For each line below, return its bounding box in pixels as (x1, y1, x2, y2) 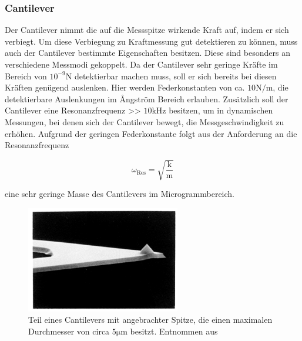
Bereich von (5, 69, 47, 82)
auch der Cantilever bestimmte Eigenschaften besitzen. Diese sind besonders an (5, 46, 290, 59)
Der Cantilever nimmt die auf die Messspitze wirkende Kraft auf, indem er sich (5, 24, 289, 36)
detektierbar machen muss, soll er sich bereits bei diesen (74, 69, 277, 82)
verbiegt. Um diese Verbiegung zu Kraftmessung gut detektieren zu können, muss (5, 35, 298, 47)
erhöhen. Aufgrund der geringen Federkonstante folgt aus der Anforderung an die (5, 127, 297, 139)
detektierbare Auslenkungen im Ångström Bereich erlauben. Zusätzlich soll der (5, 92, 288, 105)
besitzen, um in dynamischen (169, 104, 273, 116)
